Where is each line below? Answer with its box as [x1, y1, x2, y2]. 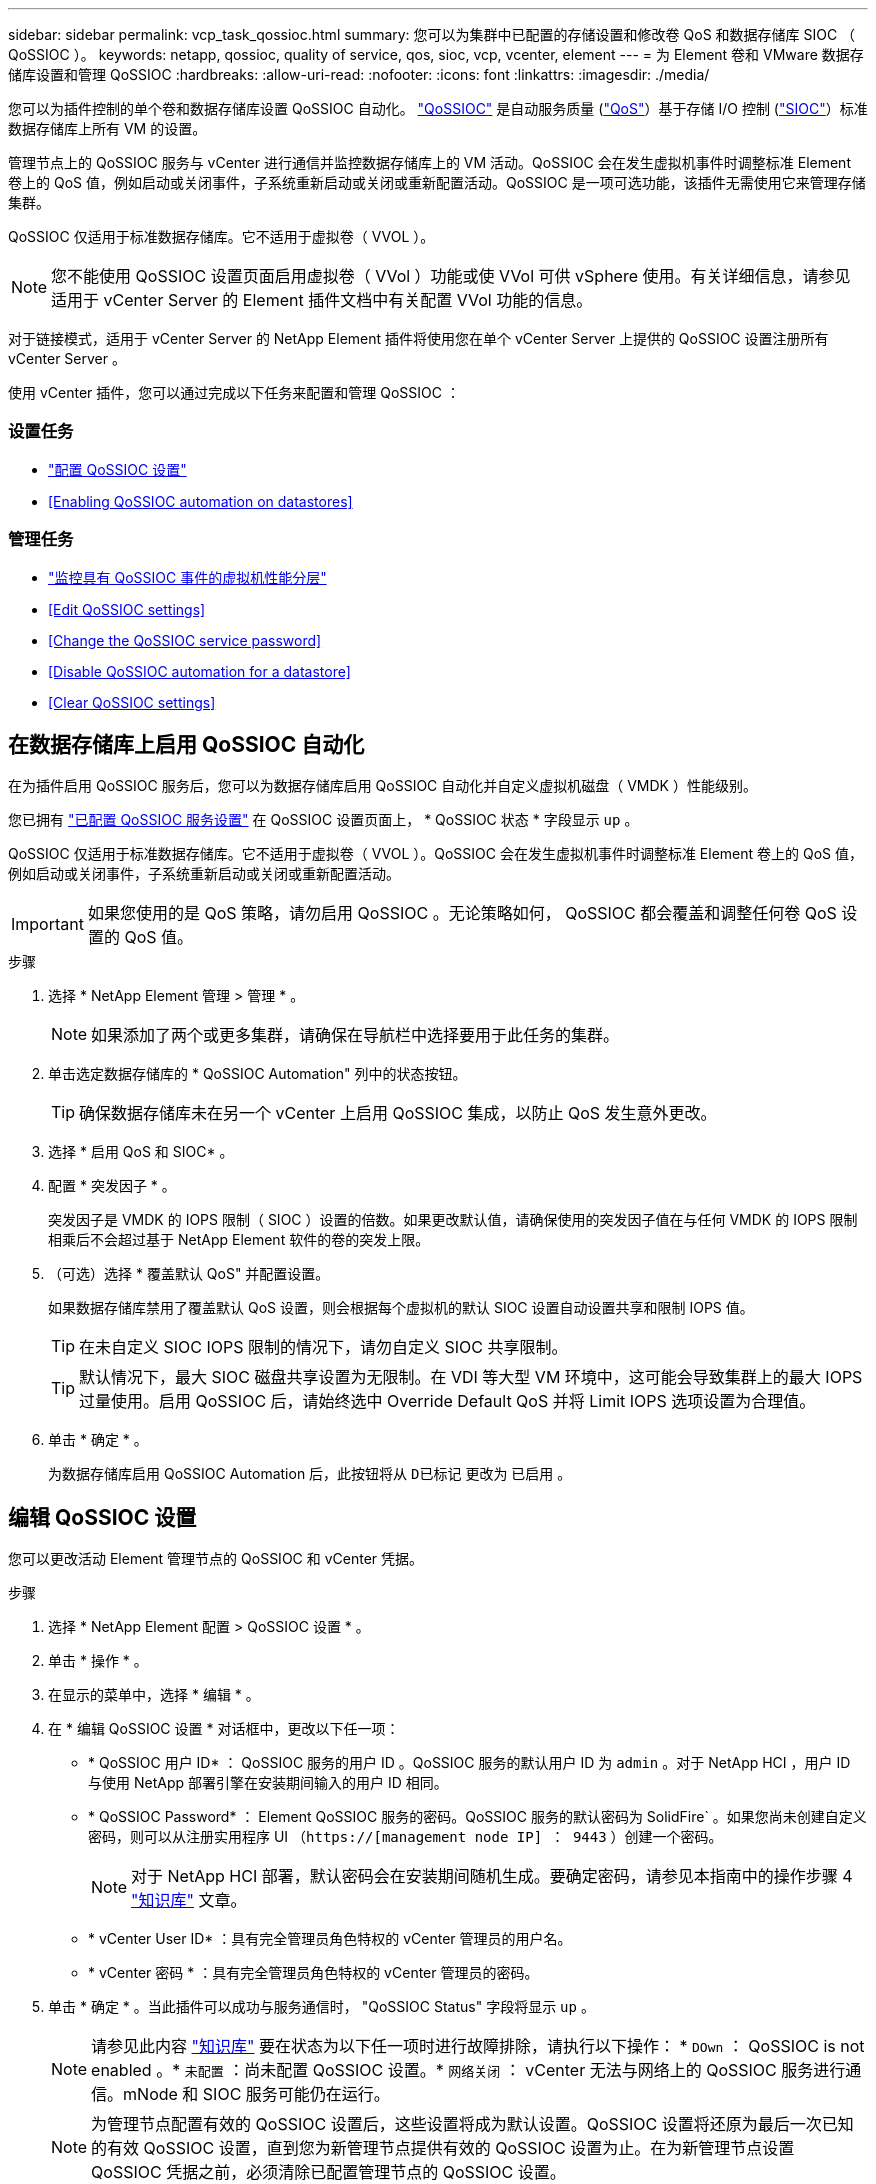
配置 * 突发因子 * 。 [48, 1177, 176, 1195]
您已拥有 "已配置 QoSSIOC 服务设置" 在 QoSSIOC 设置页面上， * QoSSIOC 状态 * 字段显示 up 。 [8, 811, 639, 829]
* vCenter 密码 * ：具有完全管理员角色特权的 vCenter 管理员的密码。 [88, 1964, 539, 1982]
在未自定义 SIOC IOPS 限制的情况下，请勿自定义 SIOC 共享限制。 [79, 1337, 568, 1358]
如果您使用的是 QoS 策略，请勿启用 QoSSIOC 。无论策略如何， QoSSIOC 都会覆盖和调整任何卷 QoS [87, 903, 837, 924]
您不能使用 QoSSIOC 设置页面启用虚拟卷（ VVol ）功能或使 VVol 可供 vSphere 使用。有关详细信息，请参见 [51, 266, 851, 286]
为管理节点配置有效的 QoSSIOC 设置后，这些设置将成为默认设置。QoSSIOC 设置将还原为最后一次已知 [91, 2114, 854, 2135]
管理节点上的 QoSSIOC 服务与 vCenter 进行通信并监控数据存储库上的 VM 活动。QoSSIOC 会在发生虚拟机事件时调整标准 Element [8, 154, 851, 171]
